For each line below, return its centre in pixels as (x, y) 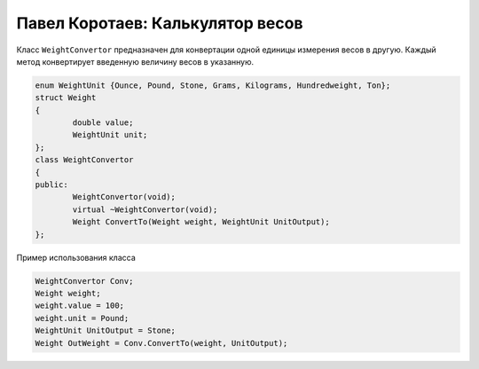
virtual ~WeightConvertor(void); (145, 209)
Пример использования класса (76, 257)
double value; (103, 123)
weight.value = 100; (79, 306)
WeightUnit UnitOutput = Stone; (106, 331)
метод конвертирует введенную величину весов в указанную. (135, 61)
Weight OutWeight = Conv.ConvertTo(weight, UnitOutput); (161, 343)
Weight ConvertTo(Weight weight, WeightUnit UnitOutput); (201, 222)
